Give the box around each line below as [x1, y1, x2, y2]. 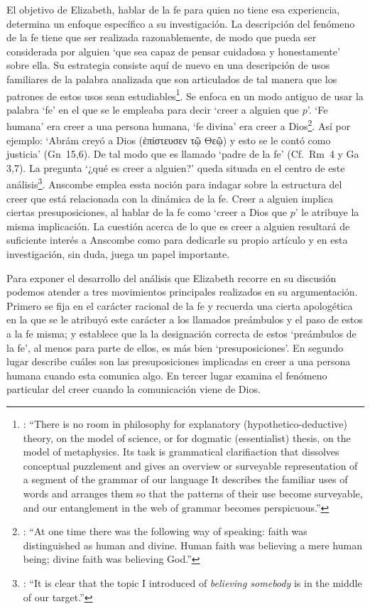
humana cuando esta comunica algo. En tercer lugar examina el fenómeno [6, 367, 327, 382]
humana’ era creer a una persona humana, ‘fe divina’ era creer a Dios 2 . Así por [6, 117, 351, 134]
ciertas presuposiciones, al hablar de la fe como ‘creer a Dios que [6, 205, 288, 220]
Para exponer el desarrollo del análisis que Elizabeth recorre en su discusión [6, 270, 337, 285]
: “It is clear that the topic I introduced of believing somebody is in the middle [23, 575, 362, 590]
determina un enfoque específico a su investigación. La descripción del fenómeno [6, 16, 355, 31]
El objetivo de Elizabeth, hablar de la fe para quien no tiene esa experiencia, [6, 2, 340, 16]
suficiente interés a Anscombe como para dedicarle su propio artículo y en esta [6, 232, 348, 247]
